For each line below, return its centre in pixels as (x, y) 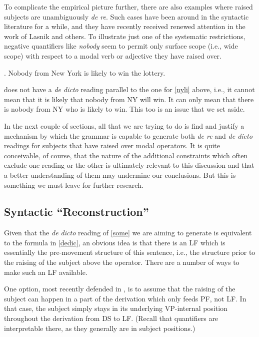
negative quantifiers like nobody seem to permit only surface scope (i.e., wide (121, 46)
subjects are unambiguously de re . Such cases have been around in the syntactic (126, 16)
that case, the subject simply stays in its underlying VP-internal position (116, 308)
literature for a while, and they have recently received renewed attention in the (125, 26)
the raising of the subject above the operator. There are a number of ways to (122, 262)
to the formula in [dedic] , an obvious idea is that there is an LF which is (115, 242)
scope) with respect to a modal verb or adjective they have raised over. (113, 55)
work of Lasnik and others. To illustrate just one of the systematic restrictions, (125, 36)
